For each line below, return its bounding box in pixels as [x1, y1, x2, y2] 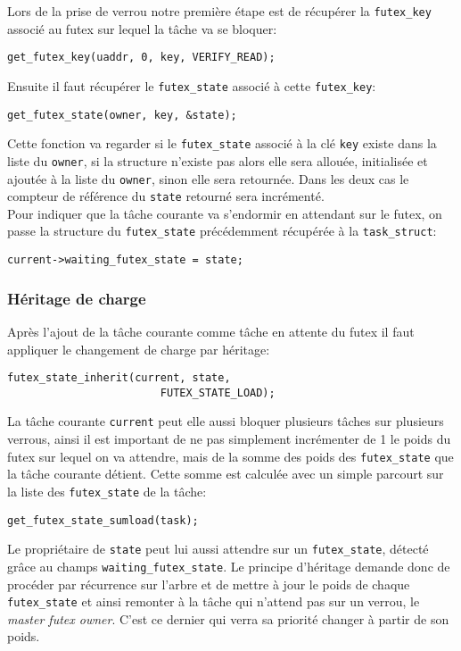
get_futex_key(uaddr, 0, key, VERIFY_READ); [7, 51, 276, 64]
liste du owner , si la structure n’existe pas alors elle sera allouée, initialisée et [7, 151, 428, 170]
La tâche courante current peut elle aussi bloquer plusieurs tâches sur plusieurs [7, 412, 444, 430]
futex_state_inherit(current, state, [7, 371, 231, 385]
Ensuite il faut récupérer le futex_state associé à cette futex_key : [7, 76, 376, 95]
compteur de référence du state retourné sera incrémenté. [7, 187, 325, 205]
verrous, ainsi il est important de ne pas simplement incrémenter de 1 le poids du [7, 430, 451, 448]
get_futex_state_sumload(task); [7, 513, 199, 527]
